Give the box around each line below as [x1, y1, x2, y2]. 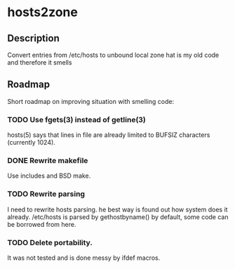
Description [7, 32, 60, 44]
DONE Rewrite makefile [7, 156, 88, 166]
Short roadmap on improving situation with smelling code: [7, 97, 175, 105]
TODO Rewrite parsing [7, 189, 86, 199]
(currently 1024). [7, 138, 56, 147]
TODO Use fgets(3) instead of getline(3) [7, 114, 146, 124]
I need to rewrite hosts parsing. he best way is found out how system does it [7, 205, 228, 214]
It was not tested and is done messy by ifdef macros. [7, 254, 161, 262]
